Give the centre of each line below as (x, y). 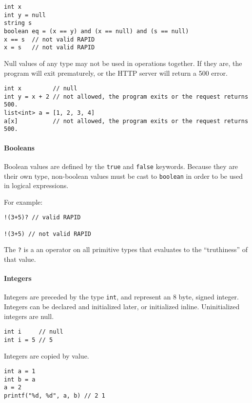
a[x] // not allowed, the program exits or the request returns (126, 121)
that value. (20, 259)
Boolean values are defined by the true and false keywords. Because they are (121, 166)
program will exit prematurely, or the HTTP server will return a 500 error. (116, 73)
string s (18, 23)
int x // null (41, 89)
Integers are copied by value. (47, 355)
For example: (23, 201)
